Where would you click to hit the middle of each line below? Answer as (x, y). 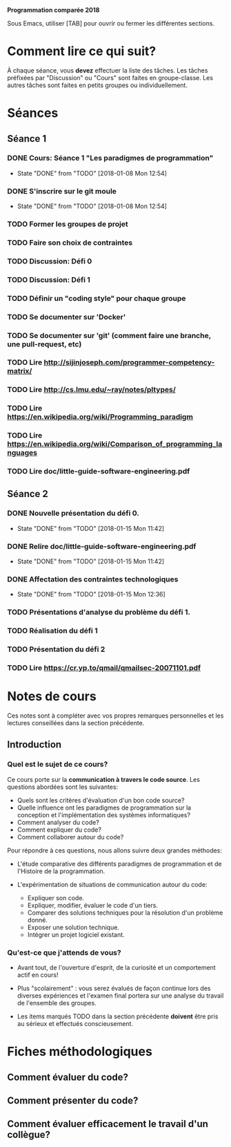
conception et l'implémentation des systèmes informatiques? (104, 814)
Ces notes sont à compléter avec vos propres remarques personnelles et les (115, 716)
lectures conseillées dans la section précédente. (76, 723)
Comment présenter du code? (73, 1101)
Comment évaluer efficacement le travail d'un (108, 1124)
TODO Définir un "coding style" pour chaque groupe (97, 298)
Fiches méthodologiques (80, 1052)
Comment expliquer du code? (59, 830)
